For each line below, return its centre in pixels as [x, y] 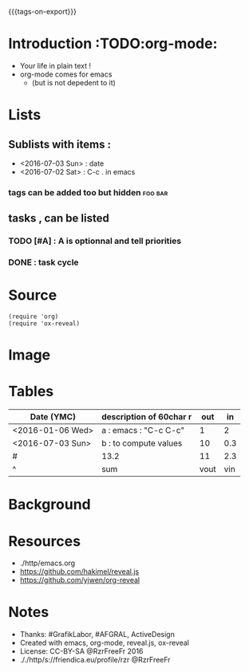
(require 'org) [34, 317]
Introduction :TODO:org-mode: [113, 44]
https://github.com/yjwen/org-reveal [80, 580]
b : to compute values [142, 443]
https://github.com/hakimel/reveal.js [79, 572]
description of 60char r [146, 417]
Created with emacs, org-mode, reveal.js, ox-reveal [105, 643]
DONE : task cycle [43, 262]
